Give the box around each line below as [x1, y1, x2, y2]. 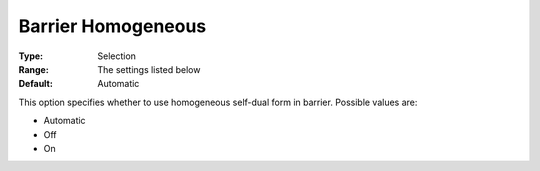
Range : [18, 63, 49, 75]
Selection [97, 50, 137, 62]
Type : [18, 50, 44, 62]
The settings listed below [97, 63, 201, 75]
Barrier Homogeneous [18, 15, 207, 37]
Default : [18, 78, 54, 90]
